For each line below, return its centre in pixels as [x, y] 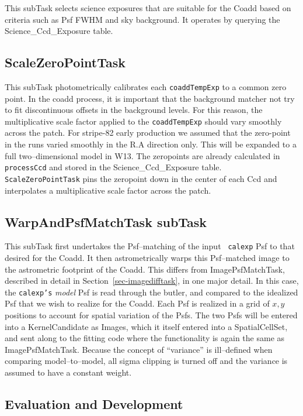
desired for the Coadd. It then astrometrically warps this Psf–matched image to [147, 258]
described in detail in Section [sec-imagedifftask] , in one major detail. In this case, [152, 281]
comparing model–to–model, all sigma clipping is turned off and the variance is [146, 361]
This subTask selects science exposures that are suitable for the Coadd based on [148, 8]
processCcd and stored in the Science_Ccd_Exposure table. [113, 167]
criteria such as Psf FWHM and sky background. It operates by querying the [142, 19]
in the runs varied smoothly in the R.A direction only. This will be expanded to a [151, 144]
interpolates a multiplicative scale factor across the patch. [108, 190]
